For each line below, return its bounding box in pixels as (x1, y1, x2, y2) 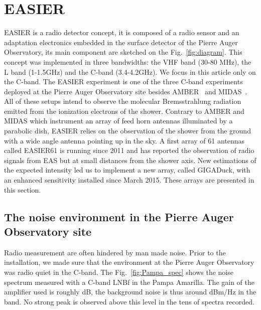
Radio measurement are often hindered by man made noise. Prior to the (4, 247, 226, 257)
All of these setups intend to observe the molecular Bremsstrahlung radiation (4, 96, 241, 106)
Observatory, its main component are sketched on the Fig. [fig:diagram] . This (4, 47, 242, 57)
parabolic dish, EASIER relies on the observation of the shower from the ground (4, 125, 251, 136)
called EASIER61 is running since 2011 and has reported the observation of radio (4, 145, 254, 156)
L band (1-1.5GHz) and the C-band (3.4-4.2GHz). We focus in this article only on (4, 66, 256, 77)
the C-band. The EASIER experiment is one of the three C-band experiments (4, 76, 243, 87)
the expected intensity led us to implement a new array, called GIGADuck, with (4, 165, 250, 175)
